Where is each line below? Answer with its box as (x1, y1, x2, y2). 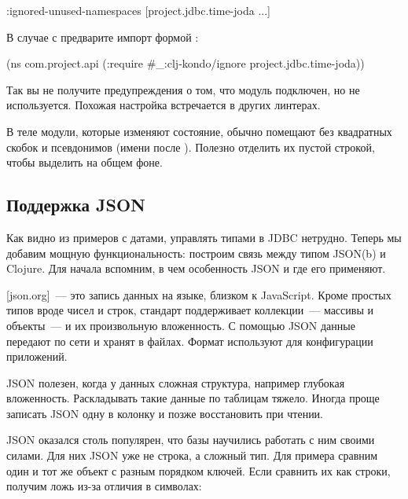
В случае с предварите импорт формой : (6, 28, 199, 45)
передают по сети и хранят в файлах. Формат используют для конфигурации (6, 332, 373, 349)
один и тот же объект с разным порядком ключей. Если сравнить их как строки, (6, 462, 391, 479)
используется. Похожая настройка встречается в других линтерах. (6, 97, 321, 113)
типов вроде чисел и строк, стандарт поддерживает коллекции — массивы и (6, 302, 373, 318)
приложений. (6, 348, 68, 365)
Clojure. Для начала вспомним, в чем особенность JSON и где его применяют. (6, 260, 386, 277)
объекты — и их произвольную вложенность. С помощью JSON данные (6, 317, 355, 333)
